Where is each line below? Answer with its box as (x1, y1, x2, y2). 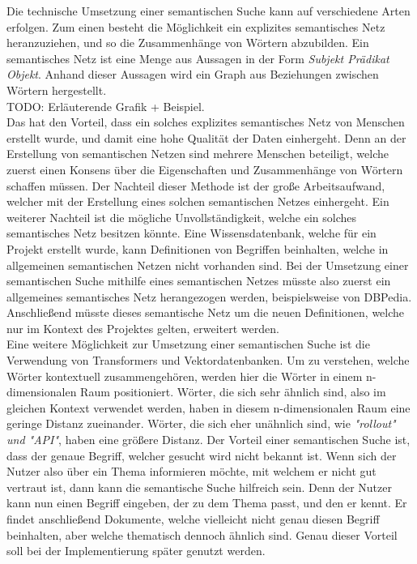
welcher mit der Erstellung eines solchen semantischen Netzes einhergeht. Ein (6, 193, 389, 210)
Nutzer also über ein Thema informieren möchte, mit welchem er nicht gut (6, 463, 377, 480)
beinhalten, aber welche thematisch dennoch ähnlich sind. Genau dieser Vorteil (6, 526, 398, 543)
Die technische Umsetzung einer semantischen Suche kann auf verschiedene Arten (6, 2, 411, 19)
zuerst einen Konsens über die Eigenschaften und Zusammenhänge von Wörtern (6, 160, 403, 177)
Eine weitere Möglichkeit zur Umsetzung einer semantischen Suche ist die (6, 335, 370, 352)
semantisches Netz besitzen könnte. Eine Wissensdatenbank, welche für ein (6, 224, 377, 241)
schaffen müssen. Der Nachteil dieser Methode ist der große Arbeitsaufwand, (6, 177, 385, 194)
